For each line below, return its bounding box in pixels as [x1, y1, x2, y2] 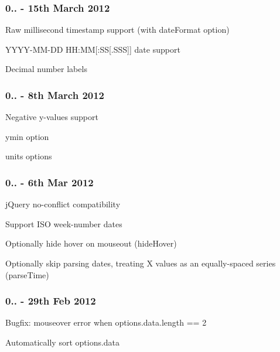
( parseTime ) [5, 268, 49, 281]
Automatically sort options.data [5, 336, 120, 348]
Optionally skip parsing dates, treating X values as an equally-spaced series [5, 257, 276, 269]
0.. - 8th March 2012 [5, 87, 105, 102]
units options [5, 150, 52, 162]
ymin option [5, 130, 49, 142]
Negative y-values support [5, 111, 98, 123]
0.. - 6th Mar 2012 [5, 175, 94, 189]
